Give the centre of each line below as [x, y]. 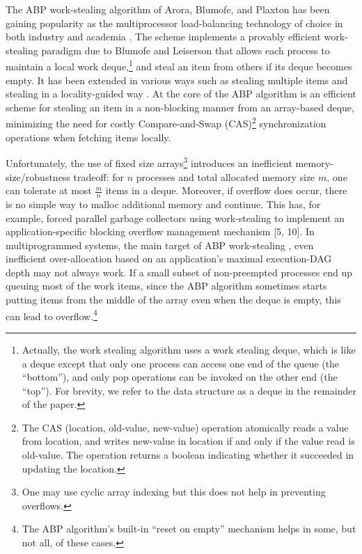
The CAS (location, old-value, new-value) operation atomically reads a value [185, 427]
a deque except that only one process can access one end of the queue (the [181, 363]
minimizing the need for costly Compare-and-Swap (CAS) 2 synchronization [166, 122]
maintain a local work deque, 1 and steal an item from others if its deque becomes [179, 65]
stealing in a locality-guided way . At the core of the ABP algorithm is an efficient [181, 94]
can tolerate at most [49, 190]
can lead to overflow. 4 [52, 315]
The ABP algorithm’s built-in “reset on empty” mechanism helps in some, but [189, 529]
